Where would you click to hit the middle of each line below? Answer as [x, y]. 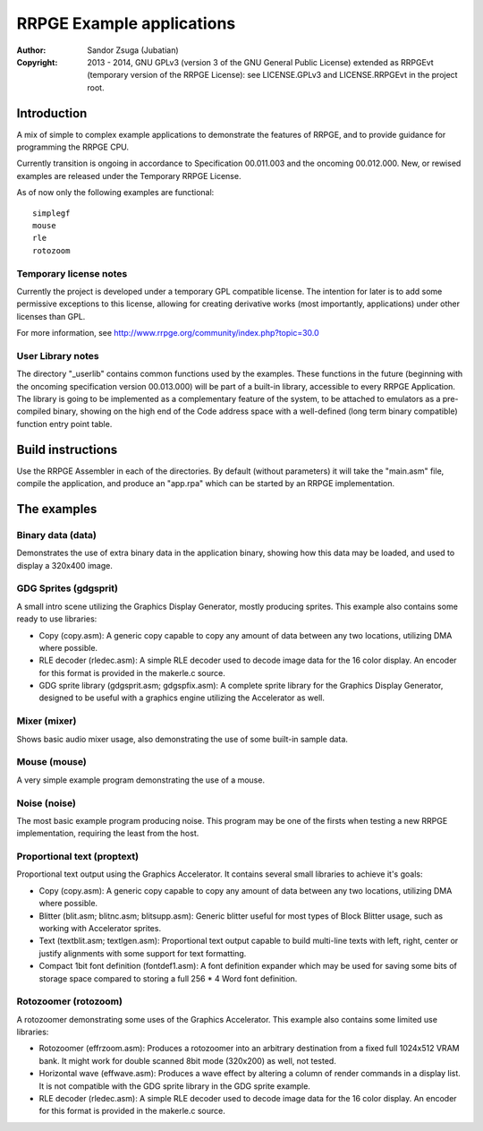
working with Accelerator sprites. [100, 928]
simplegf [51, 213]
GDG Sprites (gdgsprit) [67, 588]
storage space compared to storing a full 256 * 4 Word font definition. [168, 978]
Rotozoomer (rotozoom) [69, 1001]
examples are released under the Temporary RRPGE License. [129, 176]
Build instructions [67, 449]
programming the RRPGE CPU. [73, 147]
